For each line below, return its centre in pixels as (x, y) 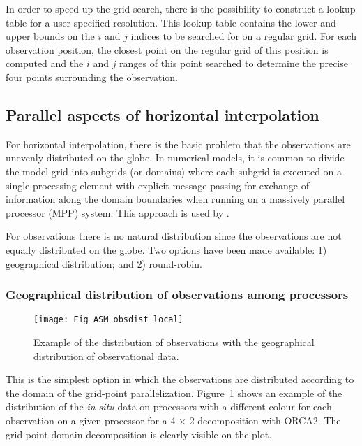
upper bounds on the (50, 36)
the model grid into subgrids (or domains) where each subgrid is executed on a (174, 171)
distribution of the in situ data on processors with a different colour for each (169, 407)
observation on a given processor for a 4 (91, 420)
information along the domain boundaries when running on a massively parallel (175, 199)
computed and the (45, 63)
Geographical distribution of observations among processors (177, 295)
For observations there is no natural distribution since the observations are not (174, 236)
